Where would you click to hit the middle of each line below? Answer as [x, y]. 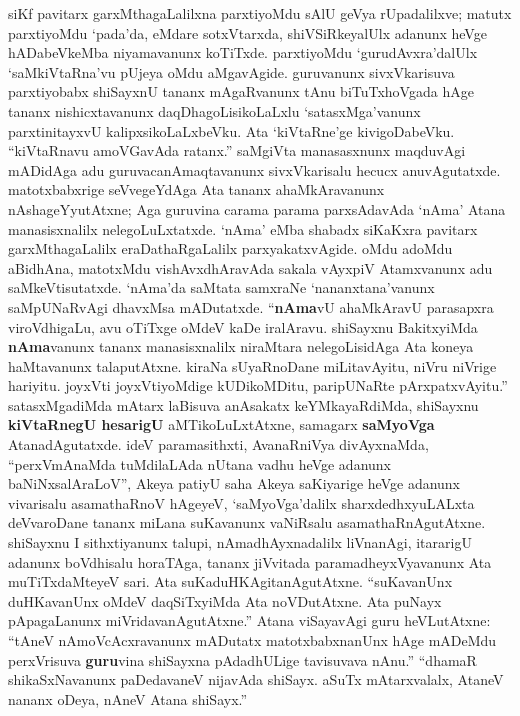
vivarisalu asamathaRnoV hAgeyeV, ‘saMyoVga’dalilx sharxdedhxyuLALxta [241, 502]
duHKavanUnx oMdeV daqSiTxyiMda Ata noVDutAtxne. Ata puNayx [225, 600]
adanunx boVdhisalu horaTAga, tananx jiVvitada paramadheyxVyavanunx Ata [250, 561]
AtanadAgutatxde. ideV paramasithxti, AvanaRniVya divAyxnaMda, [218, 444]
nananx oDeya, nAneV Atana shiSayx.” [128, 698]
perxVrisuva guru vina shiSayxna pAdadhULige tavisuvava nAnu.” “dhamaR [242, 659]
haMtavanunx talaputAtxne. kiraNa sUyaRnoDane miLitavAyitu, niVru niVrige [252, 365]
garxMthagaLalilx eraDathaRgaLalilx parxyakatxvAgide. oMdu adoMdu [230, 248]
